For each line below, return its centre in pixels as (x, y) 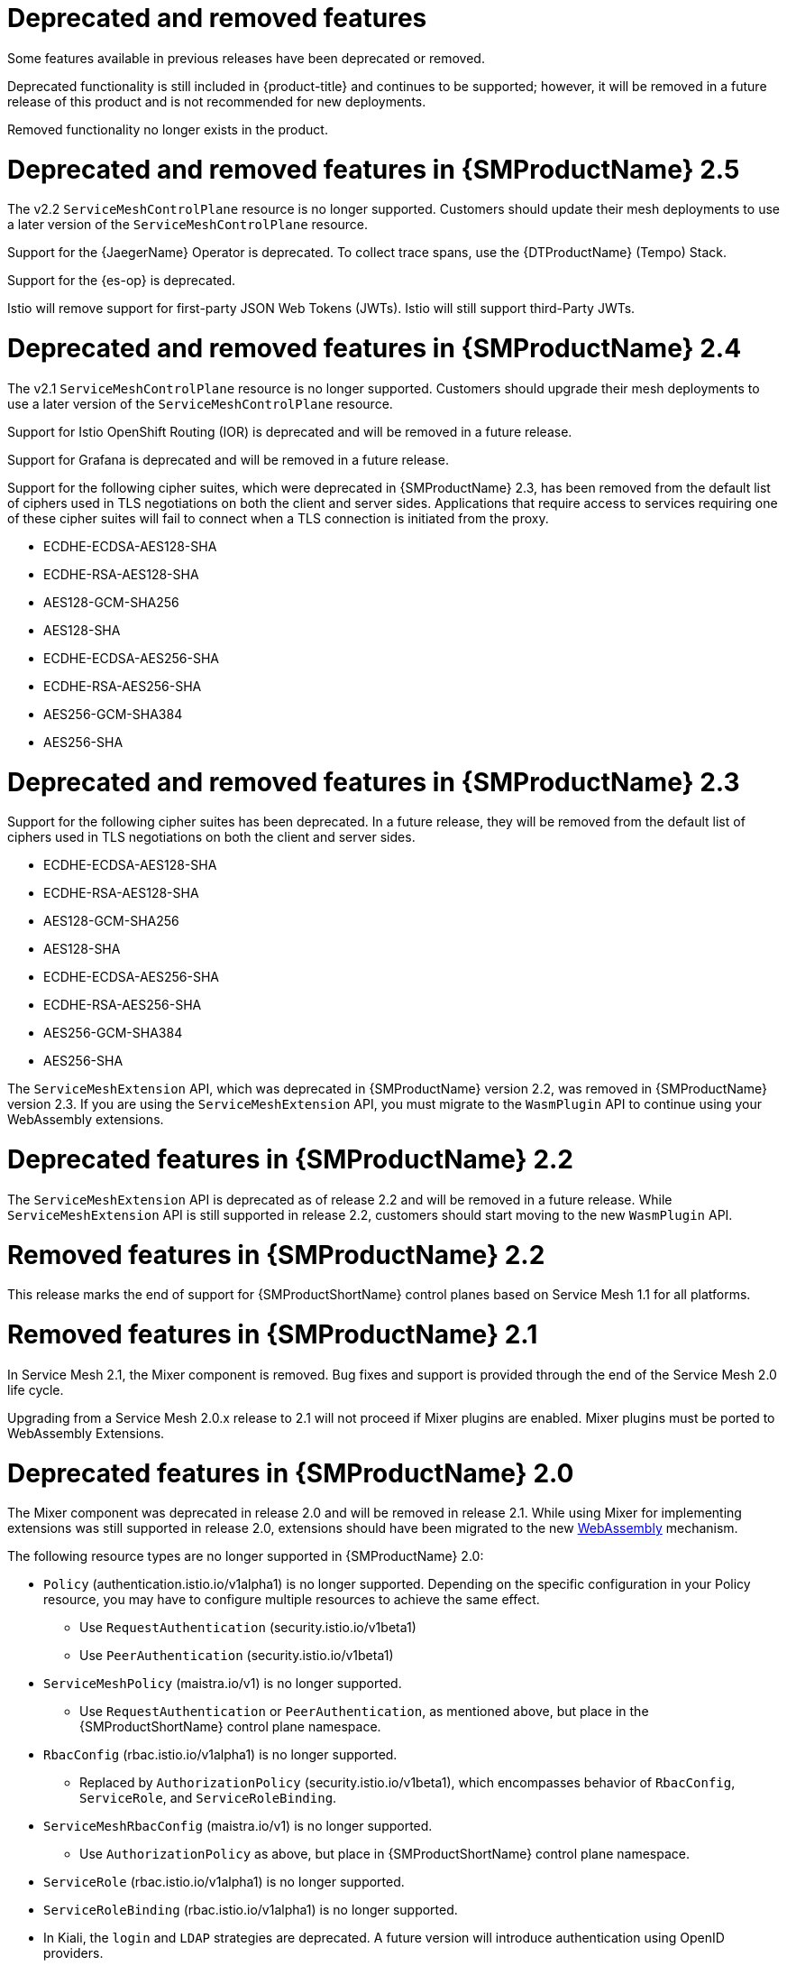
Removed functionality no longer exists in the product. (168, 129)
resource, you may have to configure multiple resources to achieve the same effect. (292, 1600)
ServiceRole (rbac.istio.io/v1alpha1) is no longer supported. (224, 1882)
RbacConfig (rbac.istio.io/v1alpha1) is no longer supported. (220, 1755)
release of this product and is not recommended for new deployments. (217, 101)
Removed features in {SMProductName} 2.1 (273, 1334)
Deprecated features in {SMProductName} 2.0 (291, 1473)
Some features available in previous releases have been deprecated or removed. (246, 58)
